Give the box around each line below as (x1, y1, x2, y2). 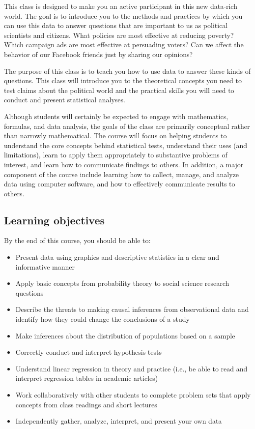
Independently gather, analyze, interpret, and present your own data (15, 416, 222, 426)
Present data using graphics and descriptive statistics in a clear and (15, 252, 220, 262)
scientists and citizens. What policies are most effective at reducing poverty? (4, 30, 234, 40)
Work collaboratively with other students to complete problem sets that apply (15, 390, 251, 400)
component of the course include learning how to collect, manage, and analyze (4, 169, 239, 179)
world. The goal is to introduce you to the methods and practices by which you (4, 10, 243, 21)
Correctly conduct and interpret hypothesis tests (15, 347, 162, 357)
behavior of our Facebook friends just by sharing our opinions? (4, 49, 193, 59)
